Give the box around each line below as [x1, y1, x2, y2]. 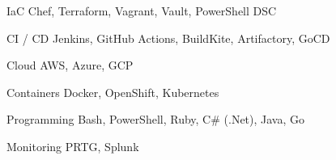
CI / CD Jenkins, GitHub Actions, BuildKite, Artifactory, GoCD [6, 29, 330, 46]
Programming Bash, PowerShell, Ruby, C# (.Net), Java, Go [6, 111, 305, 128]
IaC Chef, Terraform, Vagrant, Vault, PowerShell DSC [6, 2, 277, 19]
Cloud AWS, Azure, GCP [6, 57, 134, 74]
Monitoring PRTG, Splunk [6, 137, 139, 154]
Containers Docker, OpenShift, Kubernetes [6, 83, 219, 100]
